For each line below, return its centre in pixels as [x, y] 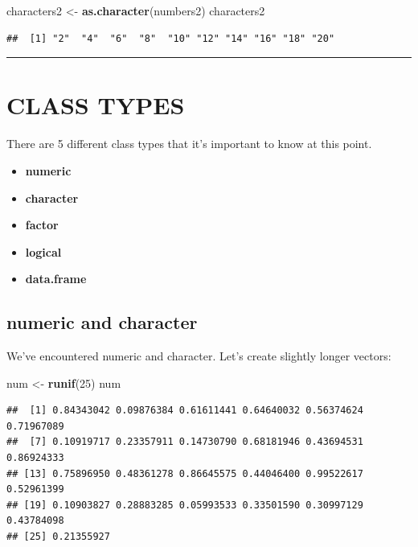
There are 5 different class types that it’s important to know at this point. [189, 144]
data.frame [56, 279]
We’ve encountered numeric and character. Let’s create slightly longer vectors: [199, 356]
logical [43, 251]
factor [42, 225]
